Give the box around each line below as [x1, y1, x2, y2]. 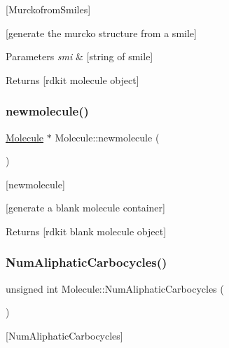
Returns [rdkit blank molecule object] [6, 223, 167, 238]
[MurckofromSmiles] [6, 2, 91, 16]
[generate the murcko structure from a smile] [6, 25, 197, 40]
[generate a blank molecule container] [6, 200, 165, 215]
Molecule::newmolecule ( [55, 130, 160, 144]
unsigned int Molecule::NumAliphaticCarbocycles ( [6, 281, 224, 295]
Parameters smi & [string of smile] [6, 49, 153, 64]
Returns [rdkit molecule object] [6, 72, 139, 87]
